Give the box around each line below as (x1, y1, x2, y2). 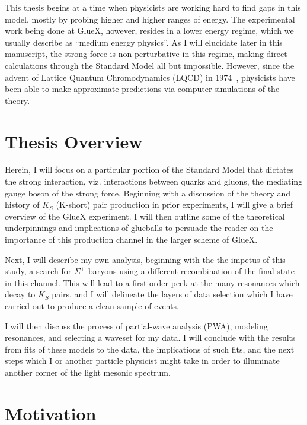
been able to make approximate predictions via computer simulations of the (5, 83, 280, 95)
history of (5, 198, 40, 211)
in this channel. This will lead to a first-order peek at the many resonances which (5, 276, 300, 288)
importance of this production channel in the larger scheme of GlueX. (5, 233, 258, 246)
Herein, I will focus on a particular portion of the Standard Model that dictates (5, 163, 294, 176)
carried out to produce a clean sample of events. (5, 300, 179, 312)
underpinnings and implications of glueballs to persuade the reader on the (5, 221, 273, 234)
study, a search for (5, 265, 72, 277)
